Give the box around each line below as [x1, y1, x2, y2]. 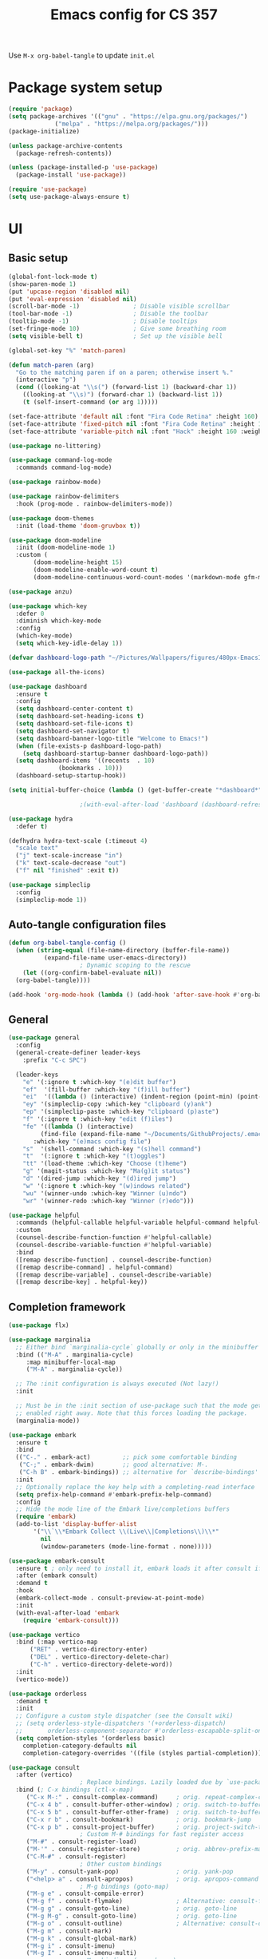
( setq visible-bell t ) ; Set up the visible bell [8, 332, 223, 340]
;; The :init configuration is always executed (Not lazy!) [15, 1380, 219, 1388]
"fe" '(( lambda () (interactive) [22, 1123, 134, 1130]
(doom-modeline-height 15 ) [33, 558, 124, 566]
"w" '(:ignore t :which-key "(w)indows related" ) [22, 1182, 191, 1190]
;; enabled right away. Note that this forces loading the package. [15, 1409, 248, 1417]
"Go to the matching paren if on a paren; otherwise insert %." [15, 368, 234, 376]
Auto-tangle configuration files [8, 917, 167, 932]
